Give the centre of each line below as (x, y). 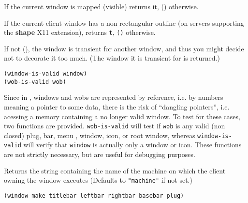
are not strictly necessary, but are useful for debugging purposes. (100, 154)
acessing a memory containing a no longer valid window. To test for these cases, (122, 116)
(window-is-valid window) (45, 74)
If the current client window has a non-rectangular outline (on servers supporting (124, 23)
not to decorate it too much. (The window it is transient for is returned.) (112, 58)
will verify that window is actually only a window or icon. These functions (132, 145)
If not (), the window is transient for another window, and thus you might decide (124, 48)
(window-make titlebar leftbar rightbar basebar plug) (94, 195)
